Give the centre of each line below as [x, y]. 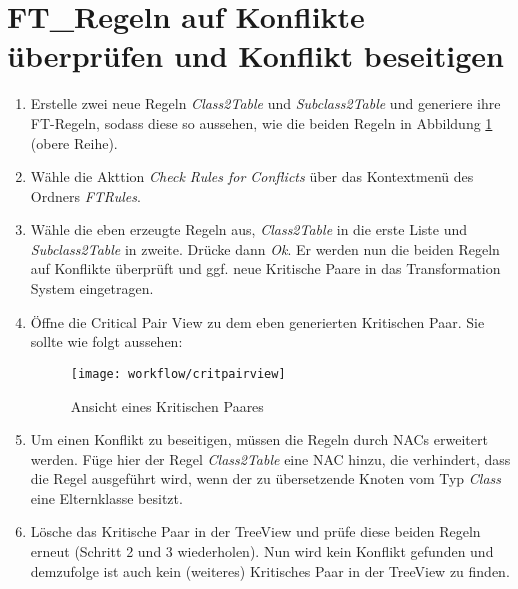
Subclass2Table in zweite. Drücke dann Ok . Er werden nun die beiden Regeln [265, 248]
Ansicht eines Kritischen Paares [167, 405]
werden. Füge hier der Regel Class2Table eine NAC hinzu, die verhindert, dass [270, 458]
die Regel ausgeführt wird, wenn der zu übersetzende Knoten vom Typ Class [266, 478]
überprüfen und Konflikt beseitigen [255, 55]
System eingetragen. [92, 288]
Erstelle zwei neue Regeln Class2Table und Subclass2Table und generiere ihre [265, 103]
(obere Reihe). [74, 142]
